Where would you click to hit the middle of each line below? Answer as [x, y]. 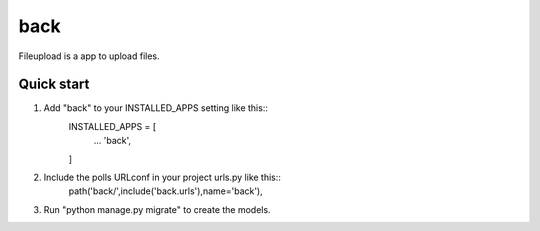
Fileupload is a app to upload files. [89, 56]
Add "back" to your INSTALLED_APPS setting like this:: [156, 108]
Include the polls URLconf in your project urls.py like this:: [162, 177]
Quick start [54, 84]
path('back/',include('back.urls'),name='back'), [166, 191]
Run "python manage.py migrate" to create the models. [157, 209]
